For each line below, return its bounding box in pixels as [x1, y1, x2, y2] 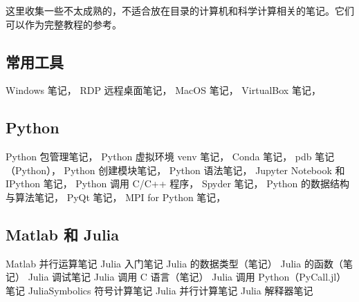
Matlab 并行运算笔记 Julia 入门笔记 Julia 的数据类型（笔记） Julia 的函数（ [6, 256, 343, 270]
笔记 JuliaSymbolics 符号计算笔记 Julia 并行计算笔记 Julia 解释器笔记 [6, 283, 313, 297]
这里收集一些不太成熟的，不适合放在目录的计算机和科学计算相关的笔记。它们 [6, 3, 354, 17]
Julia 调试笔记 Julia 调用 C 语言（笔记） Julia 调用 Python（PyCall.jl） [28, 270, 347, 284]
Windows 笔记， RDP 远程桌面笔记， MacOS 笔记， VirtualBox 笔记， [6, 83, 321, 97]
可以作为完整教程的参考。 [6, 17, 122, 31]
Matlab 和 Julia [6, 223, 120, 245]
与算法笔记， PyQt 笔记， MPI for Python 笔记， [6, 189, 226, 204]
